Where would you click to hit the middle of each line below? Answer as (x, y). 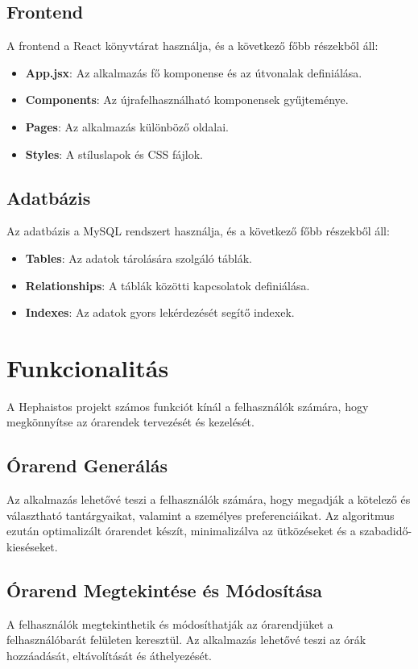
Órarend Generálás (87, 465)
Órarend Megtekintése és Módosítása (165, 590)
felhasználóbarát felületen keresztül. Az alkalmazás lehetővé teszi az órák (186, 640)
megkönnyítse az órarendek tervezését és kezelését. (130, 422)
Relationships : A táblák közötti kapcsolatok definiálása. (168, 285)
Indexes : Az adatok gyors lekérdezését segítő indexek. (160, 312)
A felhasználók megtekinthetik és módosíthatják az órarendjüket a (170, 623)
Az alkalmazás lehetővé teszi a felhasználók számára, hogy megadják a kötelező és (209, 499)
